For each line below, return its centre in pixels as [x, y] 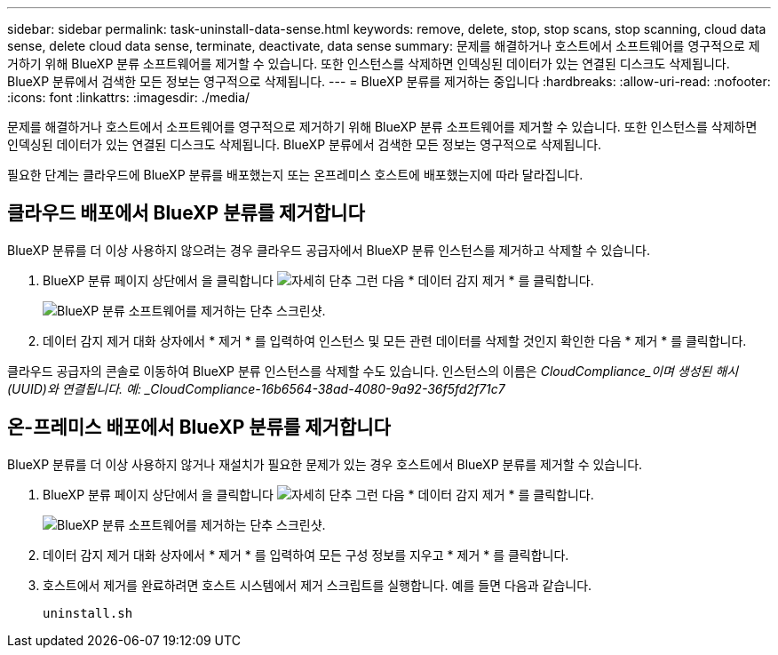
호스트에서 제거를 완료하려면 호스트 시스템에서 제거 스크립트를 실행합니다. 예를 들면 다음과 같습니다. [318, 585]
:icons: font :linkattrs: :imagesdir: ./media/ [129, 97]
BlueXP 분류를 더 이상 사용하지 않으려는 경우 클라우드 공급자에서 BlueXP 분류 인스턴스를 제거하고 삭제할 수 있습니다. [329, 250]
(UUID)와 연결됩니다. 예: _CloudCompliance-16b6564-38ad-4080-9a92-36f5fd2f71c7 [256, 388]
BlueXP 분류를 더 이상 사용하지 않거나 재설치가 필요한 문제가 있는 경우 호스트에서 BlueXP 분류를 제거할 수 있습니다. [325, 464]
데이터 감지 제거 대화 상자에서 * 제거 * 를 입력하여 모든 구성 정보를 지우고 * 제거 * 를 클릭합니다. [306, 555]
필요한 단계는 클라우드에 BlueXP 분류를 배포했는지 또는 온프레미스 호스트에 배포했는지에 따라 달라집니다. [295, 175]
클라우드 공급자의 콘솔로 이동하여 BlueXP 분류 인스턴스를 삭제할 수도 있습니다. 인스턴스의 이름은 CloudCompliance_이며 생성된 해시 [373, 371]
